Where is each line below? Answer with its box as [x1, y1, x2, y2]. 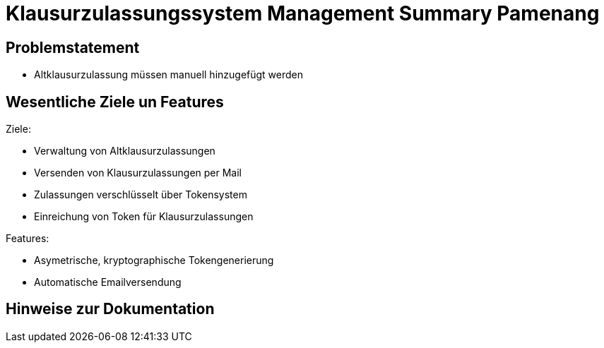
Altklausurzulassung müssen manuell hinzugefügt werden [34, 68, 304, 81]
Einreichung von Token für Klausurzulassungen [34, 210, 254, 223]
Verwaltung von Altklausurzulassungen [34, 145, 215, 157]
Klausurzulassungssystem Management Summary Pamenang [6, 1, 600, 25]
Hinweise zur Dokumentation [6, 300, 215, 318]
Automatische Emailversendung [34, 276, 182, 289]
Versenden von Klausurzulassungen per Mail [34, 167, 242, 179]
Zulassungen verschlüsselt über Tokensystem [34, 188, 247, 201]
